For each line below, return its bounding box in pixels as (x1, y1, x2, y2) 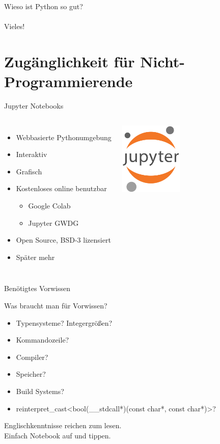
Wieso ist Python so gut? (4, 1, 83, 11)
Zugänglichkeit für (4, 50, 135, 71)
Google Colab (28, 200, 71, 211)
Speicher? (16, 369, 46, 379)
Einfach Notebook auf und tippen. (4, 430, 111, 440)
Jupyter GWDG (28, 217, 79, 228)
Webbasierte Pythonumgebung (16, 132, 112, 142)
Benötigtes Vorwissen (4, 283, 70, 294)
